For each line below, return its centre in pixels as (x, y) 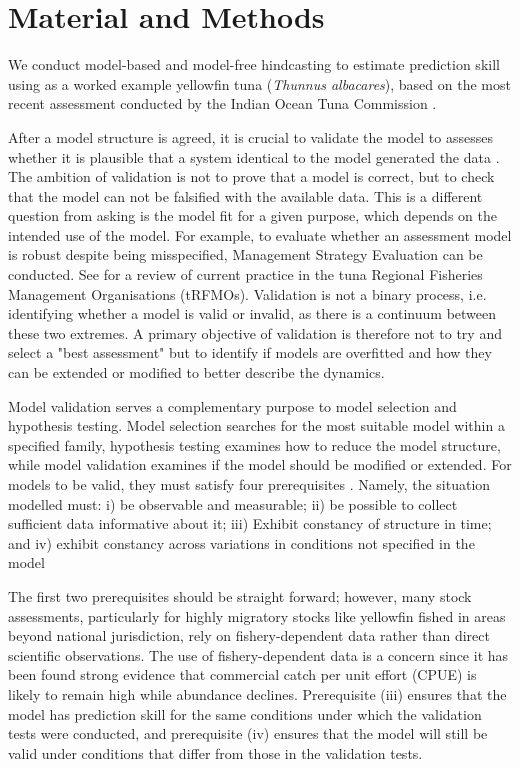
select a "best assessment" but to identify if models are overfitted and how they (250, 352)
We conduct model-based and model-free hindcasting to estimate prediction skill (254, 64)
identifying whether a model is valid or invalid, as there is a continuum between (252, 313)
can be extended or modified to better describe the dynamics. (196, 372)
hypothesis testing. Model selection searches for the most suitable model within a (256, 425)
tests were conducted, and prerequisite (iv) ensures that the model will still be (248, 733)
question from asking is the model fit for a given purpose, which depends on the (252, 215)
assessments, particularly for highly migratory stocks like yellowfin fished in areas (257, 615)
